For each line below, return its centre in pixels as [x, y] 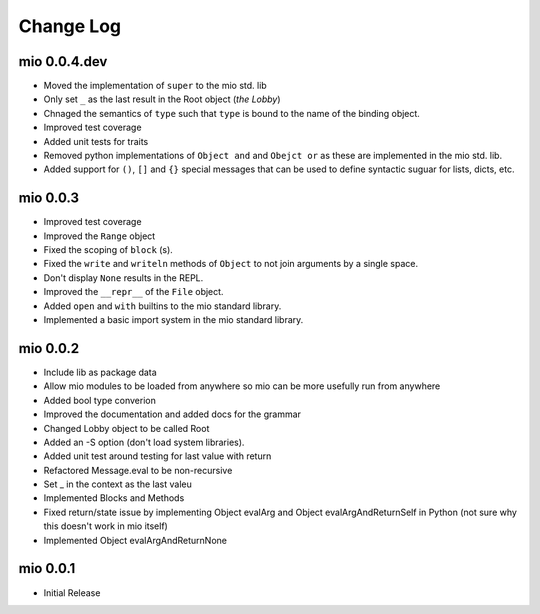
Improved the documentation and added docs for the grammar [172, 414]
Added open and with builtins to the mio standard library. [162, 306]
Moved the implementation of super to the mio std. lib [155, 86]
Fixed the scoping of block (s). [108, 250]
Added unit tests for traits [96, 141]
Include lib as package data [100, 372]
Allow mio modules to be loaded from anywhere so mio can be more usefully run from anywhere [242, 386]
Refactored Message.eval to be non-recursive [138, 470]
